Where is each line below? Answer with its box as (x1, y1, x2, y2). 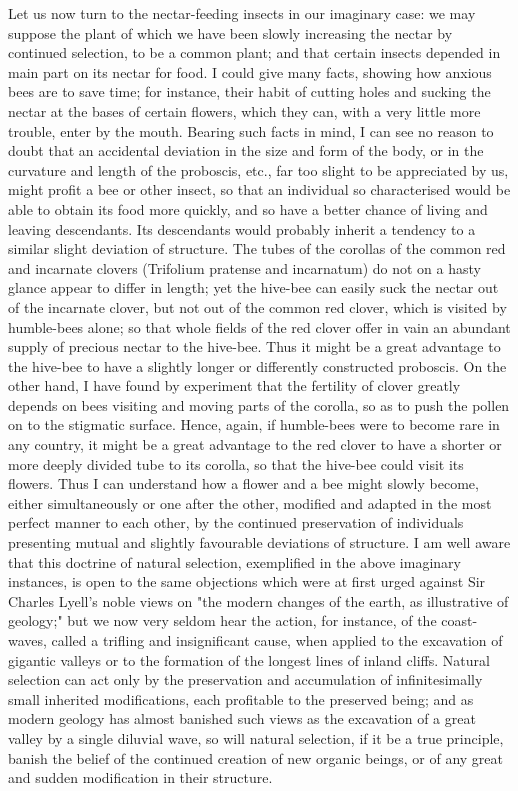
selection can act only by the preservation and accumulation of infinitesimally (8, 669, 483, 690)
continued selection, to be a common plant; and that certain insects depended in (8, 42, 501, 63)
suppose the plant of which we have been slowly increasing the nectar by (8, 22, 453, 43)
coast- (441, 610, 478, 631)
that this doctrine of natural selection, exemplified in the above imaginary (8, 551, 461, 572)
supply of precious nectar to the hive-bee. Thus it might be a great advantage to (8, 336, 501, 357)
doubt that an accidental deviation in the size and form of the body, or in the (8, 140, 484, 161)
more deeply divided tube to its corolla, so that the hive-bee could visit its (8, 453, 464, 474)
